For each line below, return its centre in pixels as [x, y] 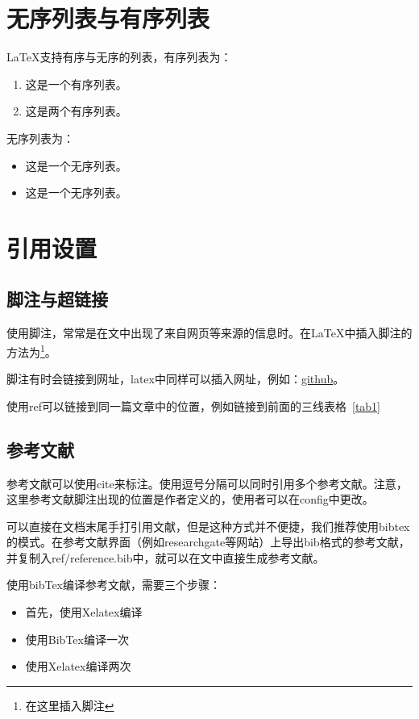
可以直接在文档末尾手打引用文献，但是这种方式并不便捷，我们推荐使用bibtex [208, 526]
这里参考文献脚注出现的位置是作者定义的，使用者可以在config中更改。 [190, 499]
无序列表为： [40, 138]
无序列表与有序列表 [108, 18]
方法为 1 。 [31, 350]
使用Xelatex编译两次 [78, 666]
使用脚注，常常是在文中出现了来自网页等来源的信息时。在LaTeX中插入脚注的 [209, 333]
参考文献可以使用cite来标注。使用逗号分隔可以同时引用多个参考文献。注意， [207, 483]
